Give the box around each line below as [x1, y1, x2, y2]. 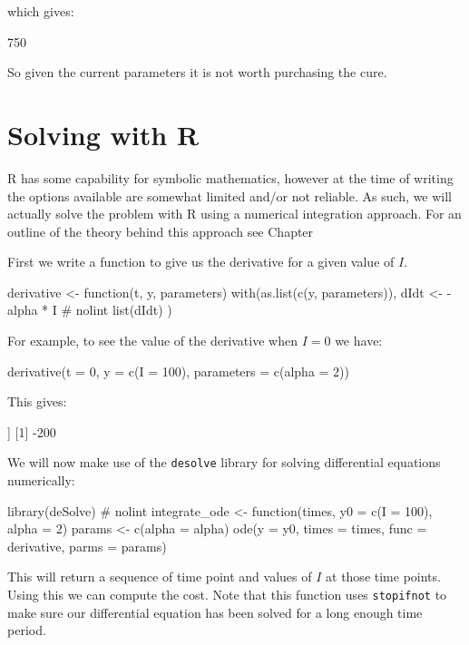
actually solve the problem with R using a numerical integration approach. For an [7, 204, 462, 223]
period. [7, 621, 46, 640]
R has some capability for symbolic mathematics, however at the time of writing [7, 168, 454, 187]
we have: [335, 331, 383, 350]
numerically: [7, 471, 75, 490]
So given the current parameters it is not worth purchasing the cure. [7, 63, 387, 82]
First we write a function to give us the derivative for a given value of [7, 252, 395, 271]
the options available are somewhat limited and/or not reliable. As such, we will [7, 186, 453, 205]
